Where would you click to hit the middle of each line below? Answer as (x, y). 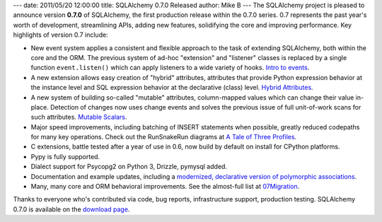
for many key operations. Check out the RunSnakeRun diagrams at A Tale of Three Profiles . (164, 137)
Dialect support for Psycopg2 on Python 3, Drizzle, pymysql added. (129, 167)
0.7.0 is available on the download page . (71, 209)
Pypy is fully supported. (65, 156)
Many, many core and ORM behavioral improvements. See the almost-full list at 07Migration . (165, 187)
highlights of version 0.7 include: (61, 35)
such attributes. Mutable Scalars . (79, 117)
